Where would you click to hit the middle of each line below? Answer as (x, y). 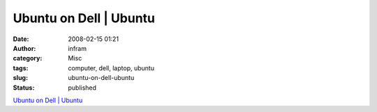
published (82, 88)
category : (28, 58)
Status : (24, 88)
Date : (21, 39)
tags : (21, 68)
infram (77, 48)
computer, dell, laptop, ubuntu (111, 68)
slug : (20, 78)
